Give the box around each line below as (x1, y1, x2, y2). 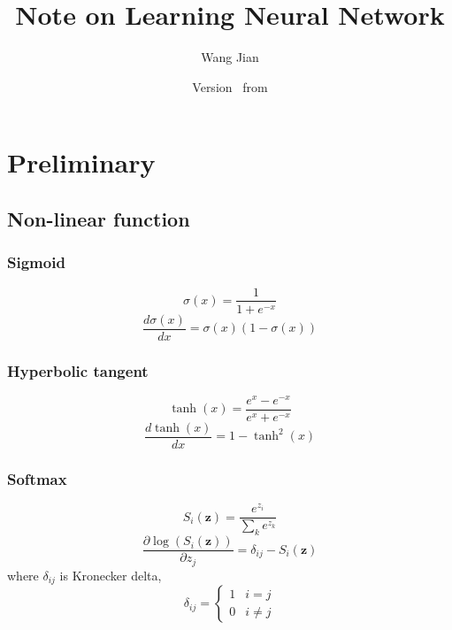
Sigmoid (7, 251, 65, 273)
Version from (192, 77, 268, 96)
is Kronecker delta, (59, 565, 162, 584)
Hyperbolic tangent (7, 359, 149, 381)
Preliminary (7, 144, 156, 181)
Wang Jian (201, 48, 259, 66)
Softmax (7, 467, 67, 489)
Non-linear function (7, 204, 190, 232)
